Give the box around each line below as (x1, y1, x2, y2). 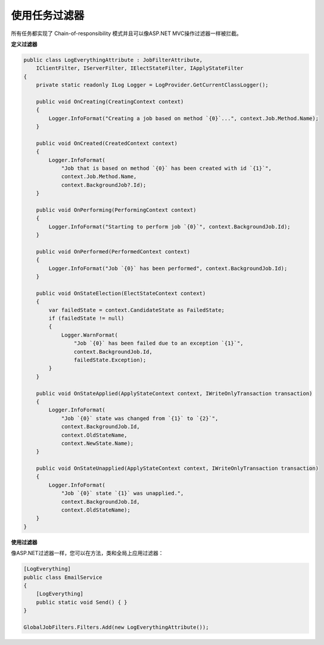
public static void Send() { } (36, 599, 127, 606)
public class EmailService (23, 574, 102, 581)
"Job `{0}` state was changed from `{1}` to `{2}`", (61, 415, 219, 422)
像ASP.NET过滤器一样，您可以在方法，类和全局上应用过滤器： (11, 550, 164, 557)
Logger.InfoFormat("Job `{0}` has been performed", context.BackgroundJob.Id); (48, 265, 288, 272)
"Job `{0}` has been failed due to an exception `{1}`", (73, 340, 244, 347)
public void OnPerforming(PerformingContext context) (36, 206, 197, 213)
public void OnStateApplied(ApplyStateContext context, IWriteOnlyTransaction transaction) (36, 390, 313, 397)
